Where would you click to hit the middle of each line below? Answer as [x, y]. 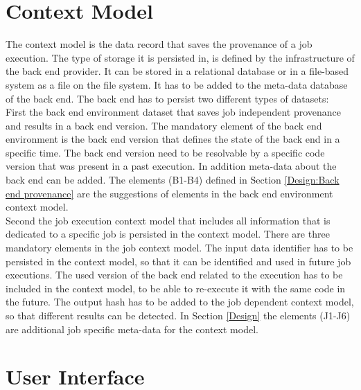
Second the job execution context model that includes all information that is [168, 220]
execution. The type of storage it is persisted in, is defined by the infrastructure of [180, 57]
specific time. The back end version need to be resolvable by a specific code [165, 152]
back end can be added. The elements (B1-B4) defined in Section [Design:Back [173, 180]
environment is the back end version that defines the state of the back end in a [173, 139]
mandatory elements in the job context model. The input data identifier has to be [179, 248]
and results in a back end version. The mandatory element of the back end [164, 125]
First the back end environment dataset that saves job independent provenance [174, 112]
